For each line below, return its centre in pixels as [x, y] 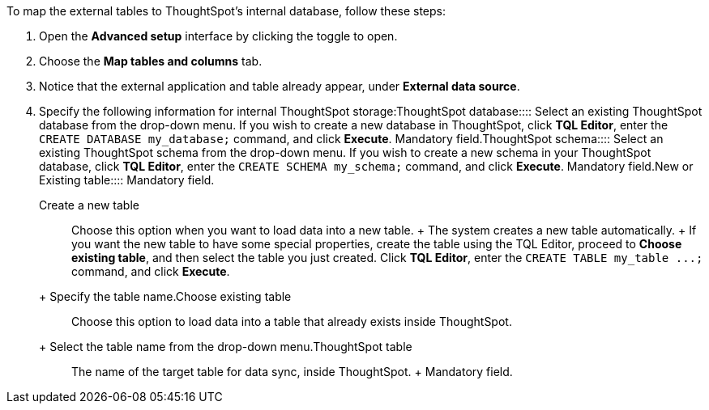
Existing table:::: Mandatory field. [127, 180]
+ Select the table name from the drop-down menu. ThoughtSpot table [226, 347]
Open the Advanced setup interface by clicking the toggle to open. [218, 36]
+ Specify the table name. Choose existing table [165, 296]
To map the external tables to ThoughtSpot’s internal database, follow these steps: [226, 11]
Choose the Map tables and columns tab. [151, 61]
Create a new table [89, 205]
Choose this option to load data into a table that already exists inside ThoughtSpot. [292, 321]
